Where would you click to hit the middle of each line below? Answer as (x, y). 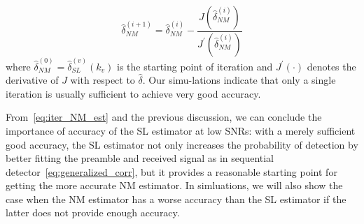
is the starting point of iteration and (195, 66)
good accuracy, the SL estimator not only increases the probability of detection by (182, 144)
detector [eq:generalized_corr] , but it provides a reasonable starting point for (171, 171)
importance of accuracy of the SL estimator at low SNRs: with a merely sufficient (181, 130)
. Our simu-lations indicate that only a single (239, 80)
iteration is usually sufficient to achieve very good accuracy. (133, 93)
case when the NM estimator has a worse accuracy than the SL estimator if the (176, 199)
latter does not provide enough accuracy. (93, 212)
